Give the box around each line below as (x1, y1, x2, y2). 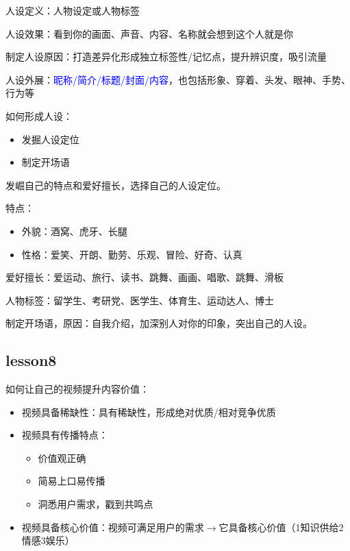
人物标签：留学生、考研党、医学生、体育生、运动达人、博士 (5, 293, 274, 307)
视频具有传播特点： (21, 428, 108, 442)
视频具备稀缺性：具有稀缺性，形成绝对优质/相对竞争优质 (21, 404, 276, 419)
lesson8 (5, 350, 57, 371)
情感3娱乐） (21, 533, 75, 548)
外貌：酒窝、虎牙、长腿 (21, 223, 127, 238)
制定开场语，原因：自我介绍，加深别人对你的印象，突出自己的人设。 (5, 316, 312, 330)
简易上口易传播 (38, 474, 105, 488)
